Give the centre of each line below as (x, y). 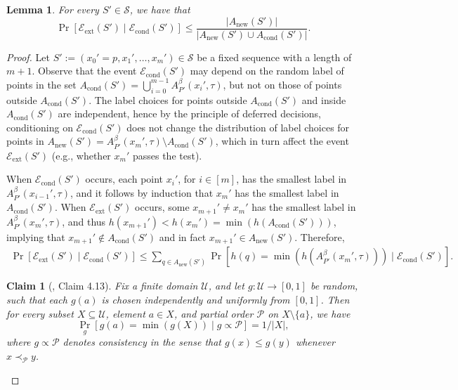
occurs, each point (124, 179)
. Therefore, (320, 236)
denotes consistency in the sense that (142, 342)
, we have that (160, 9)
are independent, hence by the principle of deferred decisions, (189, 113)
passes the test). (167, 155)
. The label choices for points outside (168, 99)
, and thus (84, 221)
